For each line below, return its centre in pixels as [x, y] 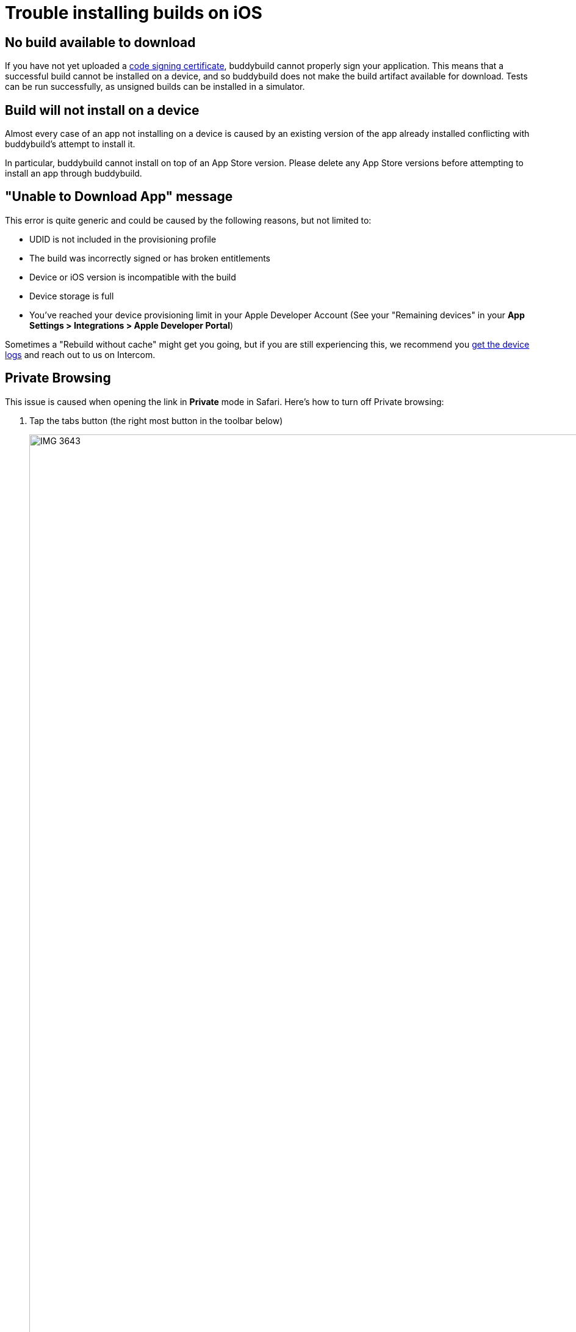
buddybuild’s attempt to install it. [70, 144]
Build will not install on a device [102, 110]
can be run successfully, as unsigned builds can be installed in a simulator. [155, 87]
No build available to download [100, 42]
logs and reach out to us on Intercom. [80, 354]
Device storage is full [72, 296]
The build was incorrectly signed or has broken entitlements [150, 258]
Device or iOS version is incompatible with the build [133, 277]
